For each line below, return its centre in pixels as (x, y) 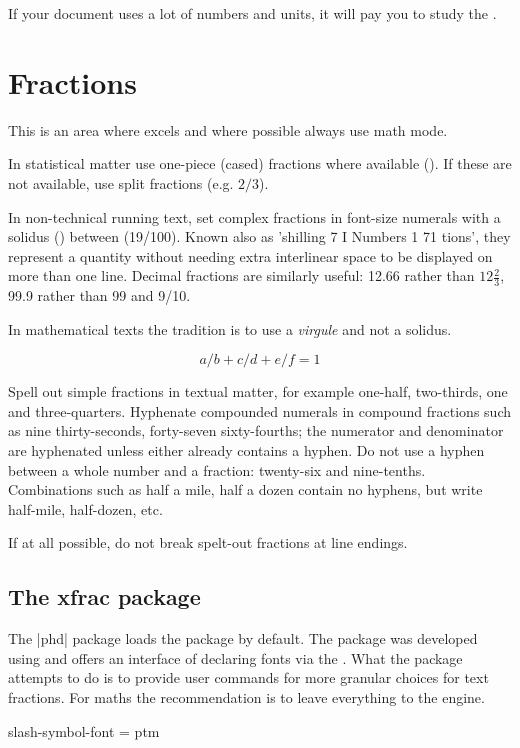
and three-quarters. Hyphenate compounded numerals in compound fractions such (259, 410)
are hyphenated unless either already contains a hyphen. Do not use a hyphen (246, 450)
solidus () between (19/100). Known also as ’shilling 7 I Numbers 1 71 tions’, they (259, 236)
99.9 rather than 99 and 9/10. (99, 295)
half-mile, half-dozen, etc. (85, 508)
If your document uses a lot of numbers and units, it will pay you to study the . (252, 13)
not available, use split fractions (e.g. (121, 182)
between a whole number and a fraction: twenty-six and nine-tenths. (217, 469)
